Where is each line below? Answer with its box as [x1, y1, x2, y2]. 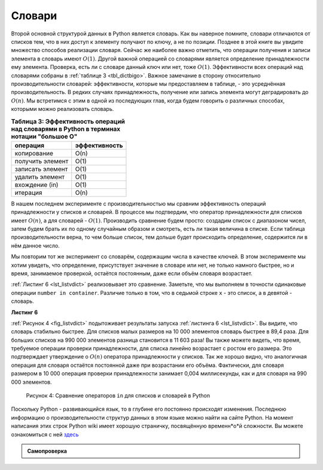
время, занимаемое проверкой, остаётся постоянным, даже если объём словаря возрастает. [11, 270, 252, 277]
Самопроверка [27, 447, 67, 454]
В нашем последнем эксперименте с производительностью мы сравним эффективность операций [11, 200, 266, 207]
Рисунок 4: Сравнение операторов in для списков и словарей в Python [26, 392, 211, 399]
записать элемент [14, 165, 68, 173]
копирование [14, 149, 54, 157]
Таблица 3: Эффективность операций [11, 117, 125, 125]
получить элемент [14, 156, 69, 165]
